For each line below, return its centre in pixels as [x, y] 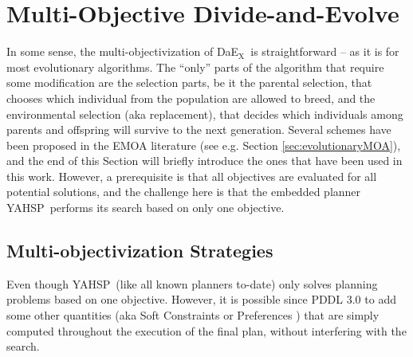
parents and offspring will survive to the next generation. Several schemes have [199, 129]
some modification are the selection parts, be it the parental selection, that [189, 82]
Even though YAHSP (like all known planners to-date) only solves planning [192, 283]
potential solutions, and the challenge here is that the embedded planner [184, 192]
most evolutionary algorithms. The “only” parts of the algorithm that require [195, 67]
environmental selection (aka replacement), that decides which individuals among [205, 114]
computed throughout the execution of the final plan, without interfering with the [206, 330]
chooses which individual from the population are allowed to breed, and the [191, 98]
